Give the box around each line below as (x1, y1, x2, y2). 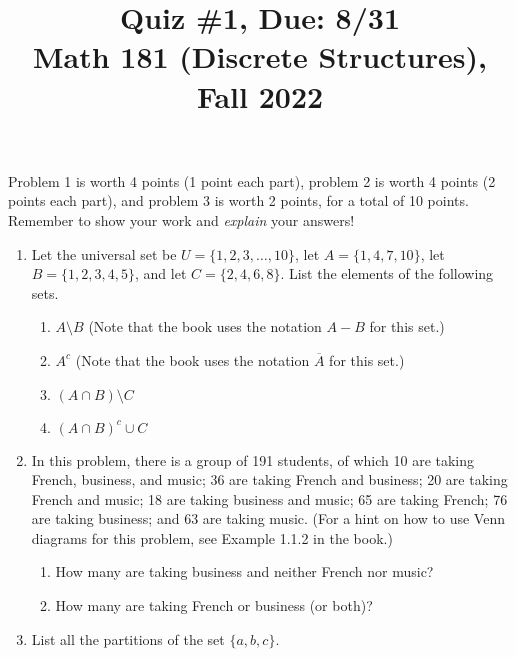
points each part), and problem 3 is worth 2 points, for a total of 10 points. (8, 190, 469, 211)
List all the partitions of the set (31, 628, 225, 649)
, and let (135, 263, 187, 284)
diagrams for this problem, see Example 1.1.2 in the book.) (31, 527, 393, 548)
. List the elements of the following (280, 263, 494, 284)
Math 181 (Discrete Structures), (32, 36, 488, 77)
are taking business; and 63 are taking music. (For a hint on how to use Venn (31, 508, 505, 529)
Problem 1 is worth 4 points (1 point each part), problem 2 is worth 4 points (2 (8, 170, 496, 191)
